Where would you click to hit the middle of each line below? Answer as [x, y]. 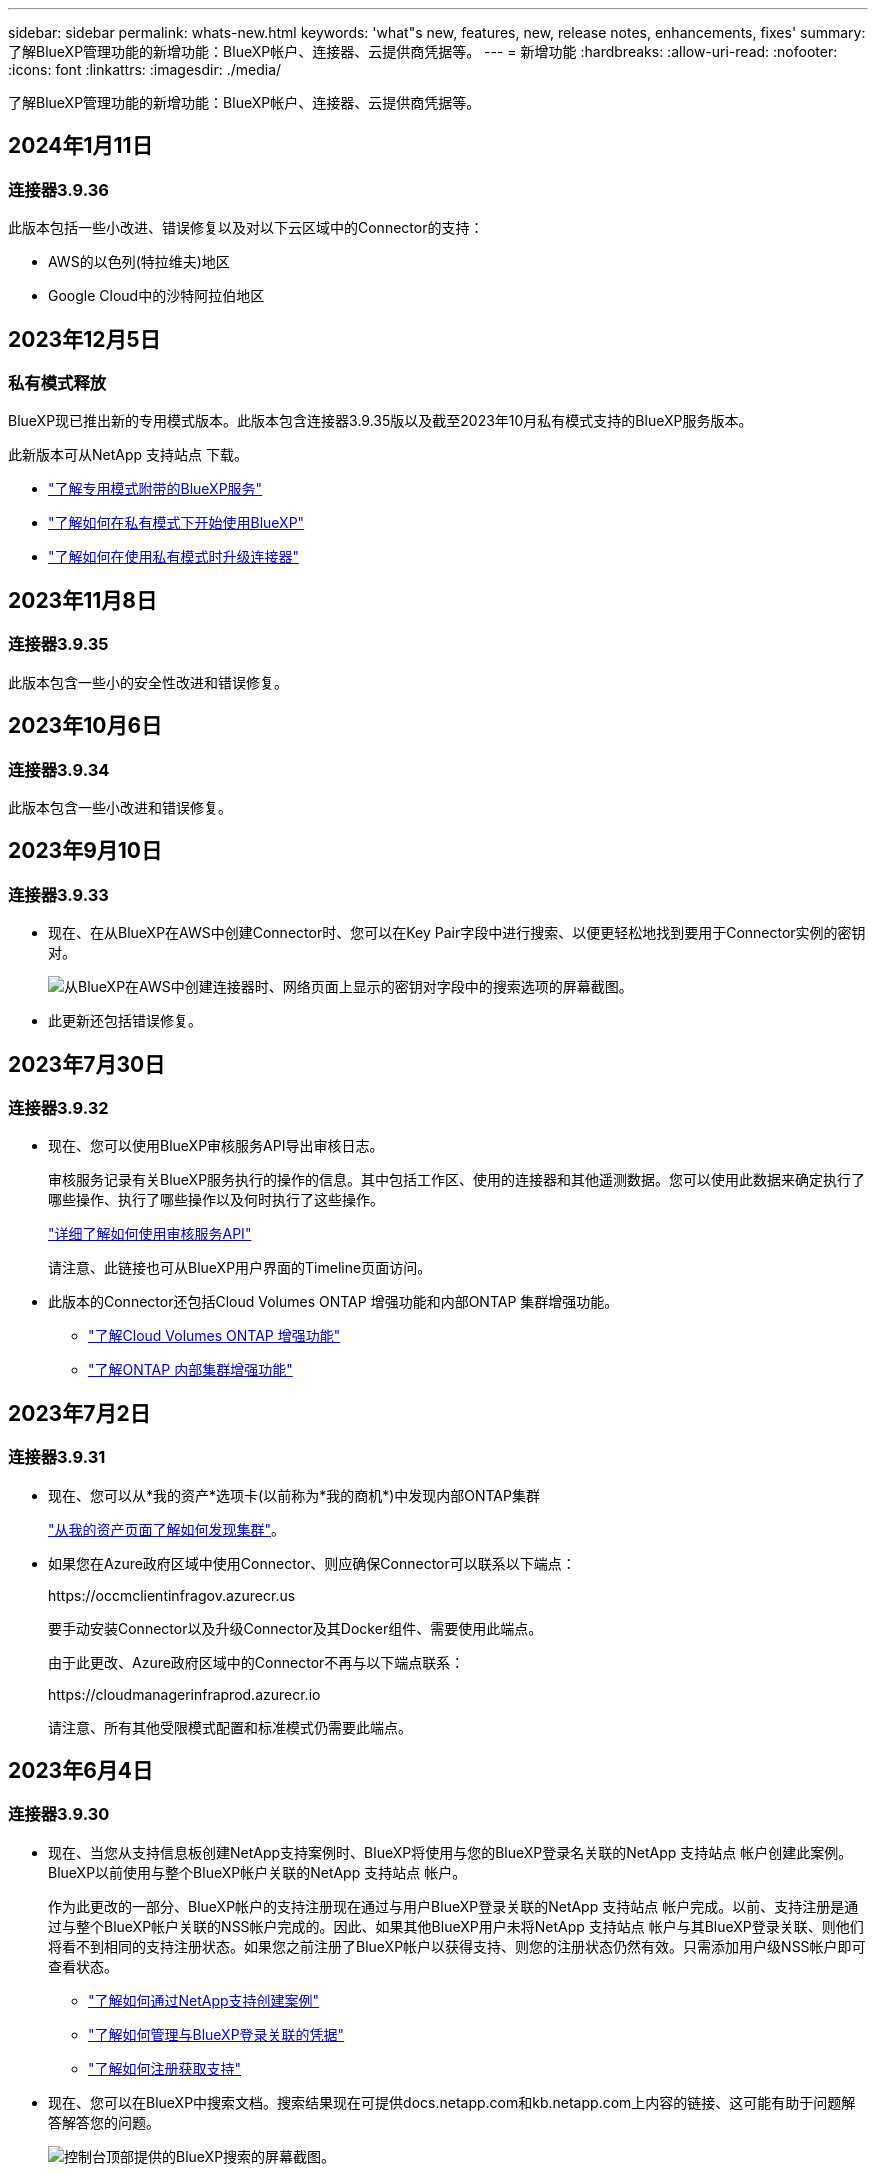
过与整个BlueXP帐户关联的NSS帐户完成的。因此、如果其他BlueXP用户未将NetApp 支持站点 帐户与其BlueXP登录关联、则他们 [456, 1926]
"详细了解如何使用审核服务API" [150, 1234]
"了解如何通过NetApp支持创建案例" [204, 2000]
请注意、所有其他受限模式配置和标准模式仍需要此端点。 [230, 1727]
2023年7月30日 [87, 1064]
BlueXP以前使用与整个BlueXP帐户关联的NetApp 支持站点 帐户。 [257, 1872]
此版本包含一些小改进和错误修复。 [120, 807]
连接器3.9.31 [57, 1457]
